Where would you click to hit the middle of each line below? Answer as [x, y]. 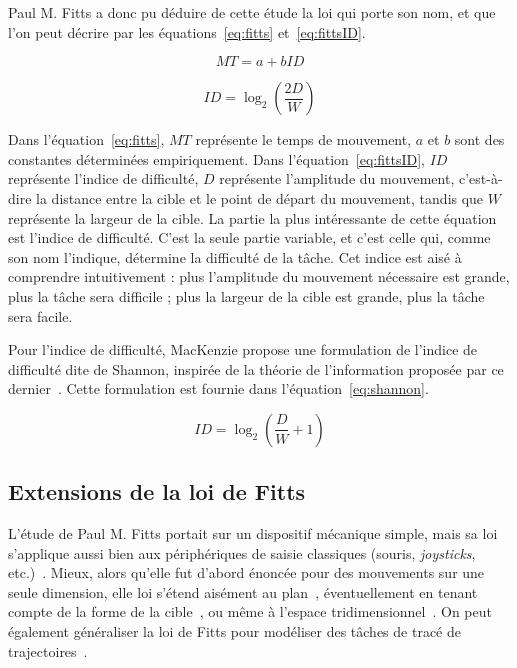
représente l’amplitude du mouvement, [337, 178]
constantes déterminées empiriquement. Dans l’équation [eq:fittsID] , [216, 158]
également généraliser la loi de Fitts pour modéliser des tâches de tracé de [234, 631]
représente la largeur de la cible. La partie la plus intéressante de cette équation [252, 217]
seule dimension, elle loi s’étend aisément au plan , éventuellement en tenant [243, 591]
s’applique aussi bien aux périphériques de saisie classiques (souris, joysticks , [242, 552]
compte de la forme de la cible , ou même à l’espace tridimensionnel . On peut [250, 611]
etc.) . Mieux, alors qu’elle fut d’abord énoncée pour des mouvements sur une [246, 572]
